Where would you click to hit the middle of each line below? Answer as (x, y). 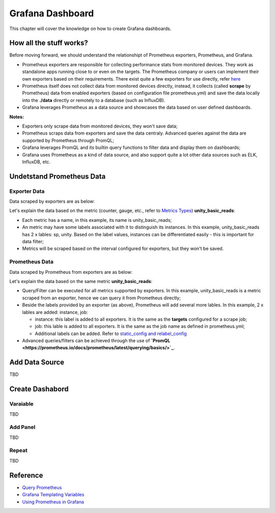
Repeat (18, 450)
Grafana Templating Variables (53, 495)
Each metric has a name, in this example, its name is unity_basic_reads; (97, 220)
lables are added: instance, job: (55, 312)
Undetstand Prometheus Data (58, 176)
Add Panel (22, 427)
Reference (26, 475)
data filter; (33, 242)
